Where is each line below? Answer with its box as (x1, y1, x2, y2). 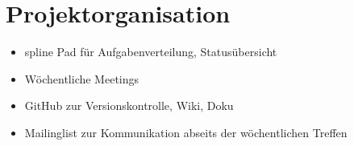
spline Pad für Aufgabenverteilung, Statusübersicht (24, 43, 277, 60)
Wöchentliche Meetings (24, 70, 140, 87)
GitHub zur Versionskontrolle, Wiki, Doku (24, 97, 234, 114)
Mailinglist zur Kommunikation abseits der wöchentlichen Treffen (24, 124, 348, 140)
